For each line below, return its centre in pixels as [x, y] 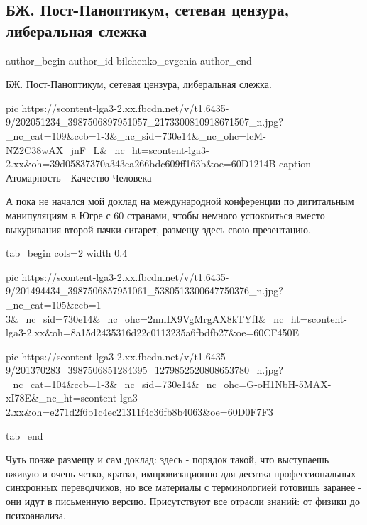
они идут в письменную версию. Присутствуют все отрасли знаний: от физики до [183, 501]
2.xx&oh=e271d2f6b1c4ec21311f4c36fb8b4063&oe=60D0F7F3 [139, 412]
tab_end [24, 435]
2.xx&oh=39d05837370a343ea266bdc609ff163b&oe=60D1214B [141, 164]
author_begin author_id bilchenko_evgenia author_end [129, 60]
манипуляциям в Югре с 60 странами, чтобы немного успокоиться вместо [165, 215]
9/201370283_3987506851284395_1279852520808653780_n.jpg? [144, 370]
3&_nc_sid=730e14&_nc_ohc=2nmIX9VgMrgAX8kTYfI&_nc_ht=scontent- [176, 318]
